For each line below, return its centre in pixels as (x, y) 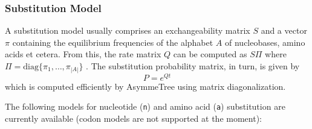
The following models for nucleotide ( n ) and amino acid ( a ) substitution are (145, 106)
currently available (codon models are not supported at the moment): (133, 118)
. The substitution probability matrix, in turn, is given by (193, 66)
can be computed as (210, 54)
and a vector (284, 30)
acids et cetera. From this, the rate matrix (83, 54)
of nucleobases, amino (265, 42)
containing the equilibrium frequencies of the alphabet (113, 42)
